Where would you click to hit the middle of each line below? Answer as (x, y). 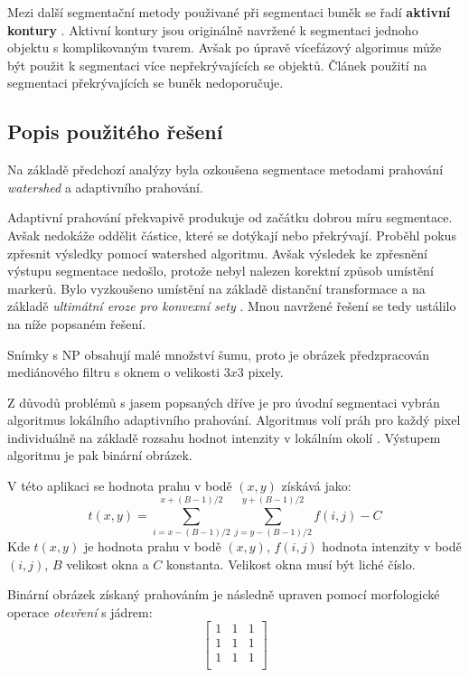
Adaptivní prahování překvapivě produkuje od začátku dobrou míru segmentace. (230, 217)
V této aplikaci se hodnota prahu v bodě (120, 486)
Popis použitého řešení (115, 132)
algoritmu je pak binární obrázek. (100, 455)
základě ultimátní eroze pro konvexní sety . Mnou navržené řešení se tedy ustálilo (232, 306)
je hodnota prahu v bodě (152, 545)
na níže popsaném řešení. (77, 323)
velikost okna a (108, 564)
